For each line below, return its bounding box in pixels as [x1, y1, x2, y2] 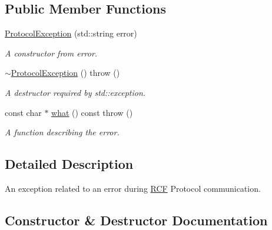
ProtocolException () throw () [11, 66, 120, 79]
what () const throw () [51, 106, 133, 118]
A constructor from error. [5, 46, 98, 59]
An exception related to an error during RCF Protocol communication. [5, 182, 261, 194]
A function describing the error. [5, 126, 120, 138]
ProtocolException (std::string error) [5, 27, 137, 39]
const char [5, 106, 42, 118]
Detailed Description [5, 155, 134, 173]
